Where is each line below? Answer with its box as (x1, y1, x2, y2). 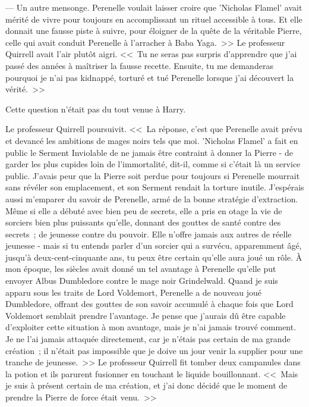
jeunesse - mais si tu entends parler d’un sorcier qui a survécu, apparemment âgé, (5, 239, 302, 252)
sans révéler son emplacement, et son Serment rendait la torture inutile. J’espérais (5, 181, 304, 193)
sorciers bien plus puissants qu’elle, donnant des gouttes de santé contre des (5, 216, 281, 228)
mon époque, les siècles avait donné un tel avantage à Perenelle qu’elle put (5, 262, 276, 275)
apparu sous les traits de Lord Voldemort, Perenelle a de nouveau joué (5, 286, 262, 298)
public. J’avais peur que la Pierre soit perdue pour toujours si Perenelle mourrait (5, 169, 300, 181)
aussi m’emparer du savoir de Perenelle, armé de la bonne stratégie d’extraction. (5, 192, 298, 205)
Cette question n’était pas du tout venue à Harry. (5, 102, 186, 115)
